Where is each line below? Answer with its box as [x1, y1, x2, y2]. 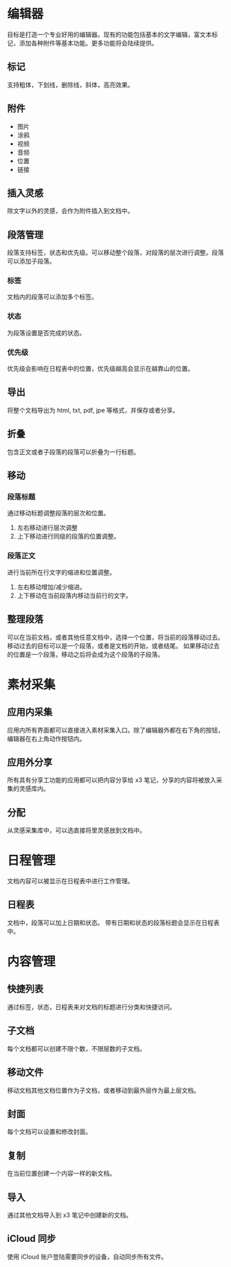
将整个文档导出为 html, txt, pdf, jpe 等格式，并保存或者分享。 [7, 406, 179, 414]
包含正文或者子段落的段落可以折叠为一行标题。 [7, 448, 140, 456]
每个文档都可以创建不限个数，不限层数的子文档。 [7, 1044, 146, 1052]
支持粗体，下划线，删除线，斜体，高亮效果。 [7, 80, 134, 89]
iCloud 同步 [7, 1233, 56, 1245]
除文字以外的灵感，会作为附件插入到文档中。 [7, 207, 134, 215]
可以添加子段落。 [7, 257, 56, 266]
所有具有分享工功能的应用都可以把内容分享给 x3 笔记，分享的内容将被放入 [7, 776, 217, 784]
